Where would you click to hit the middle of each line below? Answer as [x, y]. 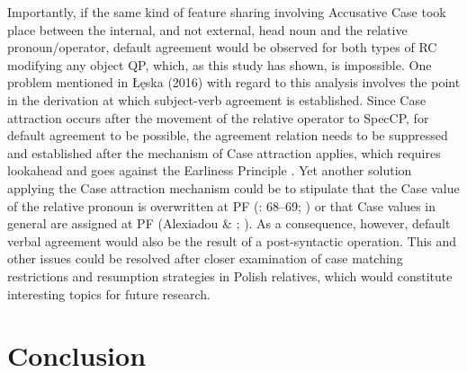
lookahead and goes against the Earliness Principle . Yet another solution [210, 170]
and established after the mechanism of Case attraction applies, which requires [224, 152]
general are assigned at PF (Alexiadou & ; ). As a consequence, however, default [229, 223]
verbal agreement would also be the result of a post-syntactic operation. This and [232, 240]
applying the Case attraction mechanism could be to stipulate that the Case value [233, 187]
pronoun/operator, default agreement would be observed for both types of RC [222, 47]
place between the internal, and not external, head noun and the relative [207, 29]
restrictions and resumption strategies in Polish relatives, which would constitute [230, 275]
